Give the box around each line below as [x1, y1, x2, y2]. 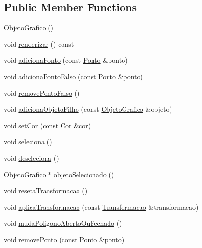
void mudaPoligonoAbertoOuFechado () [4, 218, 122, 228]
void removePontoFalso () [4, 87, 80, 98]
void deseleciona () [4, 152, 59, 163]
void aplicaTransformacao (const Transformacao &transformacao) [4, 201, 199, 212]
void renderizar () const [4, 38, 74, 49]
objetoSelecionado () [53, 169, 114, 179]
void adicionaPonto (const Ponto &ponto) [4, 55, 128, 65]
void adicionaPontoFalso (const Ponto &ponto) [4, 71, 143, 81]
